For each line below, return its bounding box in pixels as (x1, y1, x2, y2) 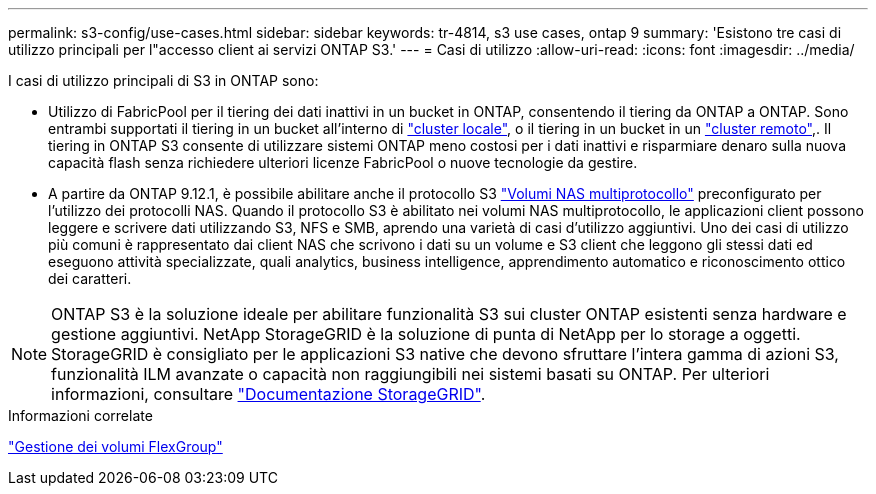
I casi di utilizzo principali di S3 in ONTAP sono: (8, 72, 319, 89)
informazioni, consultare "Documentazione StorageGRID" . (51, 384, 486, 404)
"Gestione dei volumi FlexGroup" (8, 438, 223, 455)
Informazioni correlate (8, 407, 153, 424)
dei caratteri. (48, 270, 132, 287)
